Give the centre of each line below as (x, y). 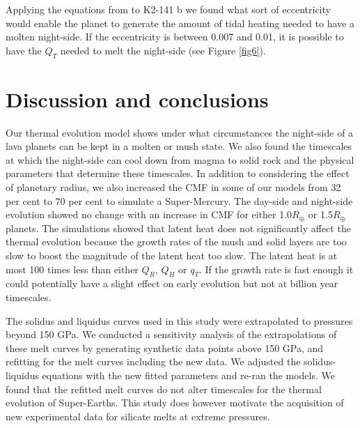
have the (24, 50)
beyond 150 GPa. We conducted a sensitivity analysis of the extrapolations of (171, 334)
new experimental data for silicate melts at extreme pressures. (138, 416)
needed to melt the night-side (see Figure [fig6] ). (163, 50)
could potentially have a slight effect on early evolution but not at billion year (172, 283)
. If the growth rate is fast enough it (276, 269)
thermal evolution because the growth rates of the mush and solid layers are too (176, 242)
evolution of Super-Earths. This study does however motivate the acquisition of (175, 403)
